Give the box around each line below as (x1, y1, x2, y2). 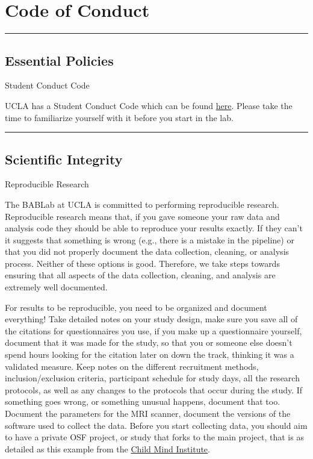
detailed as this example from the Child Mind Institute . (5, 442, 210, 455)
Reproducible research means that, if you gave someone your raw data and (5, 210, 280, 222)
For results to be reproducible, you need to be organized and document (5, 301, 267, 313)
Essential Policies (5, 51, 114, 69)
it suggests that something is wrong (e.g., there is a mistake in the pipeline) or (5, 233, 294, 246)
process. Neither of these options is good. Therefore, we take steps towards (5, 257, 280, 269)
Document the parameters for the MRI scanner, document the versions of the (5, 407, 291, 419)
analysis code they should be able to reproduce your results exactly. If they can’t (5, 222, 303, 234)
